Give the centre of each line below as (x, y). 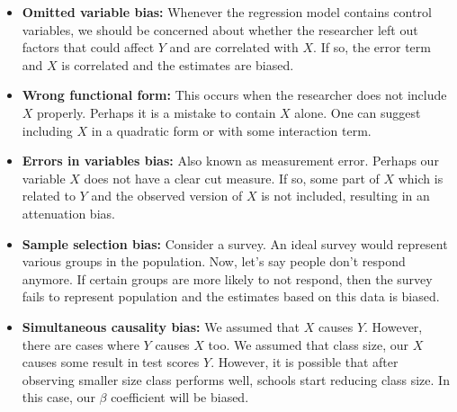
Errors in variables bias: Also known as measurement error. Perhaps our (230, 161)
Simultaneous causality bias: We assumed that (161, 326)
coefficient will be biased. (180, 397)
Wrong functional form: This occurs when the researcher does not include (234, 95)
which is (421, 178)
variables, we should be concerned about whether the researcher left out (220, 29)
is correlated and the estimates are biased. (178, 64)
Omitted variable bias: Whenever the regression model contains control (227, 12)
